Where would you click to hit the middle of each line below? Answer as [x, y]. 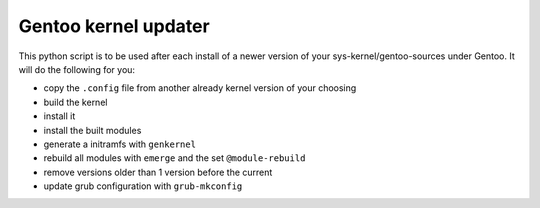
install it [59, 116]
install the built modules [92, 130]
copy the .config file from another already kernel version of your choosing [200, 88]
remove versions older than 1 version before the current [158, 172]
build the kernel [75, 102]
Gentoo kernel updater [114, 26]
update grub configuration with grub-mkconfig [143, 186]
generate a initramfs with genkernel [120, 144]
